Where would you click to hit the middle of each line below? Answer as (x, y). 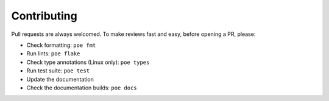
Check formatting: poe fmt (61, 45)
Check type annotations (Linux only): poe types (88, 62)
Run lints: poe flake (53, 54)
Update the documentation (60, 79)
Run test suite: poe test (58, 71)
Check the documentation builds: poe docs (82, 88)
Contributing (44, 16)
